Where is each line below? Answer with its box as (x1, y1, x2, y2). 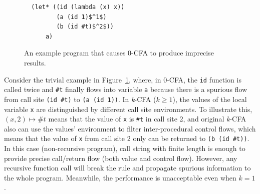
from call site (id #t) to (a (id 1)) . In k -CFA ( (4, 93, 156, 104)
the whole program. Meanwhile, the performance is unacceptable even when (4, 172, 236, 182)
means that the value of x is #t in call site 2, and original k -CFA (48, 113, 246, 124)
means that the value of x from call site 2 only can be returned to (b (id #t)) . (4, 133, 249, 143)
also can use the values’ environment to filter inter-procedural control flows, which (4, 123, 256, 133)
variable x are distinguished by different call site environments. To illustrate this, (4, 103, 252, 114)
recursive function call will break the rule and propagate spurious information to (4, 162, 251, 173)
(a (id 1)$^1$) (56, 13, 107, 20)
